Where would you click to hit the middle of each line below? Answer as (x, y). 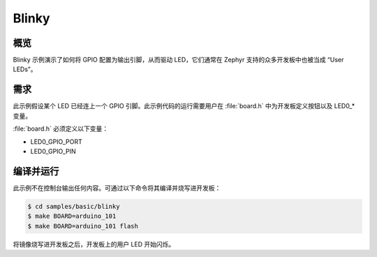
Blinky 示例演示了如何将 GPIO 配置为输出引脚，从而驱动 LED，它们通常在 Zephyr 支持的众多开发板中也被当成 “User (178, 60)
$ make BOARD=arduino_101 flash (83, 226)
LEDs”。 (25, 69)
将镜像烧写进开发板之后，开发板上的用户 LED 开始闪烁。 (94, 244)
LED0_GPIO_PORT (57, 141)
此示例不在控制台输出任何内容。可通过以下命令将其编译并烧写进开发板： (117, 188)
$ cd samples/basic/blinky (74, 206)
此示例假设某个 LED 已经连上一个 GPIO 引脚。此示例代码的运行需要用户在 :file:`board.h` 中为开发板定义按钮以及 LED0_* (184, 106)
